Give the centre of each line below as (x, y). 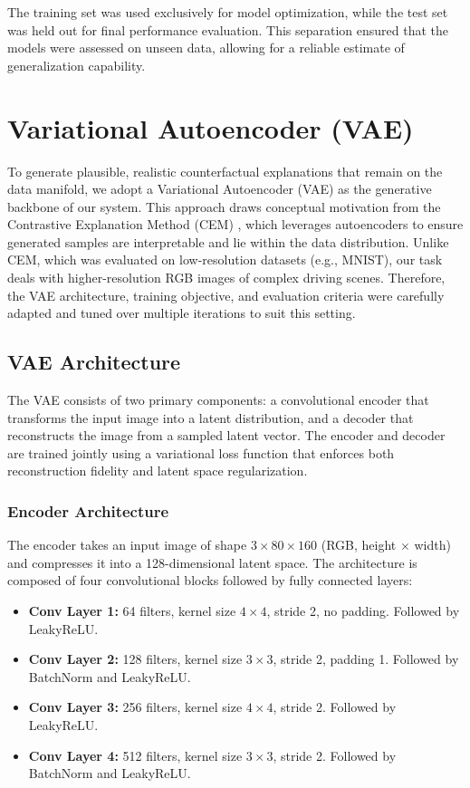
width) (432, 545)
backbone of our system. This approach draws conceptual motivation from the (224, 206)
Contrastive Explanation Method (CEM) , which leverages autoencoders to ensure (235, 224)
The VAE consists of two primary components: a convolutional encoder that (218, 400)
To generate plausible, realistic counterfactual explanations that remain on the (225, 171)
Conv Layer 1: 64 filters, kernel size (132, 611)
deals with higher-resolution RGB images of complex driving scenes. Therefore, (226, 278)
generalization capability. (77, 65)
